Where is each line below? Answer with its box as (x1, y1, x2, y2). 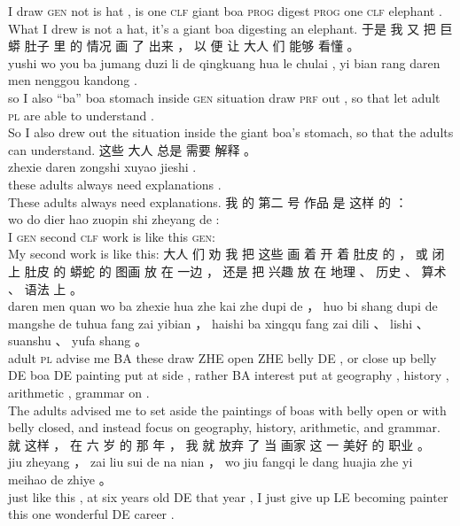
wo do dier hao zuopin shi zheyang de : (8, 210, 220, 228)
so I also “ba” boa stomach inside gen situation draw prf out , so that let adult (8, 88, 441, 106)
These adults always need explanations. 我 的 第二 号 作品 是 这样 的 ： (8, 192, 408, 211)
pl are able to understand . (8, 105, 154, 124)
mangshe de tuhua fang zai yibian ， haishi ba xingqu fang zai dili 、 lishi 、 (8, 313, 429, 332)
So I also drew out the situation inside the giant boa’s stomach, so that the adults (8, 123, 454, 142)
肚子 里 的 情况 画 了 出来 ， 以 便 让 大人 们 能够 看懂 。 (24, 36, 360, 55)
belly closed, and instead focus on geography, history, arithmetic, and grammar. (8, 418, 441, 437)
